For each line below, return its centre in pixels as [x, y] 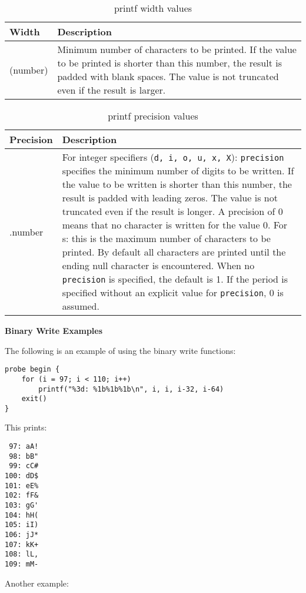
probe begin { [32, 370]
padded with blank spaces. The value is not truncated [168, 76]
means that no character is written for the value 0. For [175, 225]
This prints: [26, 427]
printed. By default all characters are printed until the [174, 252]
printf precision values [153, 116]
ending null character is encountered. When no [158, 265]
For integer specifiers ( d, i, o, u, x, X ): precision [173, 157]
